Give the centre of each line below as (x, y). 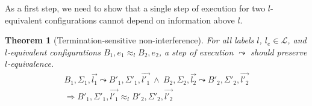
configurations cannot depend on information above (140, 20)
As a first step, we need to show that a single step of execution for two (135, 8)
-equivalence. (31, 64)
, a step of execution (196, 51)
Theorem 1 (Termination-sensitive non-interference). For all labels (129, 40)
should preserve (279, 51)
